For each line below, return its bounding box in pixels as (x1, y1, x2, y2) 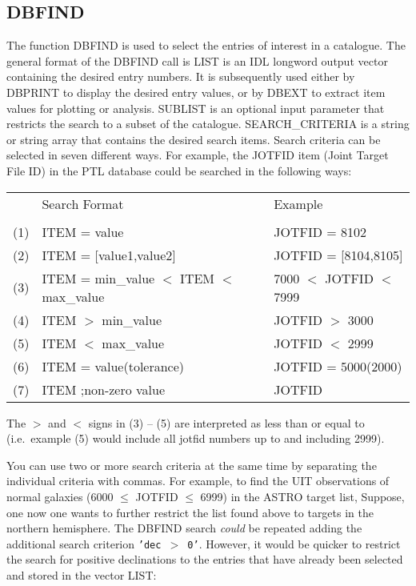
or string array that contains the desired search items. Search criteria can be (6, 130, 381, 147)
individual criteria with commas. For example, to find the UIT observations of (6, 472, 390, 489)
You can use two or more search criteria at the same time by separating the (6, 456, 377, 473)
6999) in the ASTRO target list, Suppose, (200, 488, 405, 504)
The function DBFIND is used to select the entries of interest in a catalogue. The (6, 37, 406, 54)
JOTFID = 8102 (274, 222, 366, 241)
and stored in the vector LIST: (6, 566, 157, 583)
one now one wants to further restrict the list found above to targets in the (6, 504, 374, 520)
